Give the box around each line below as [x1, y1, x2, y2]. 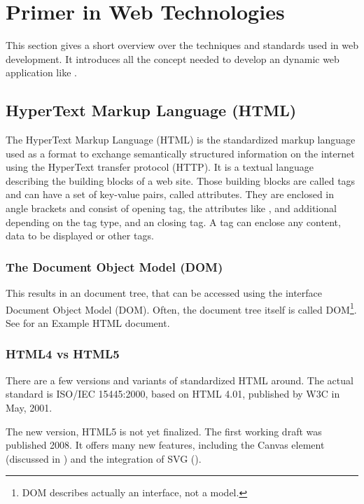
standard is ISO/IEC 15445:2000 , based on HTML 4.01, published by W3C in [6, 386, 340, 401]
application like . [6, 65, 77, 80]
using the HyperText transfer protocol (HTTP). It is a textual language [6, 160, 314, 174]
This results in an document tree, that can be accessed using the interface [6, 286, 323, 300]
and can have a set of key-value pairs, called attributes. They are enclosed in [6, 187, 334, 202]
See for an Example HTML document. [6, 315, 170, 330]
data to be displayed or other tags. [6, 228, 154, 243]
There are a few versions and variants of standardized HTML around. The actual [6, 372, 353, 387]
